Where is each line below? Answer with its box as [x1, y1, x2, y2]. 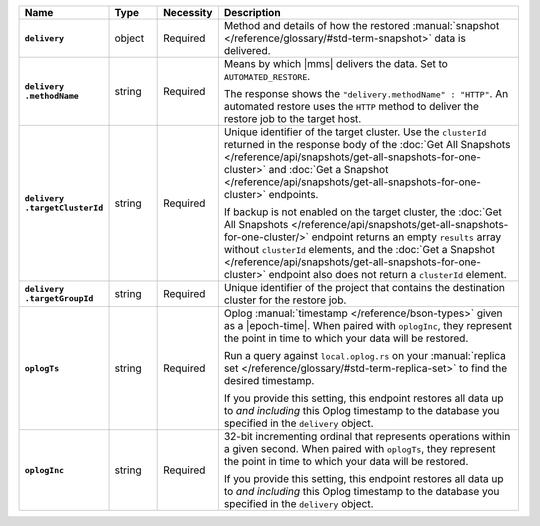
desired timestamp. [223, 374, 315, 387]
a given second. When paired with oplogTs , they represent [223, 442, 496, 455]
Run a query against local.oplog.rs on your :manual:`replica [223, 349, 507, 362]
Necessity [163, 6, 213, 19]
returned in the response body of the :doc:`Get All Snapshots [223, 138, 511, 151]
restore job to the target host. [223, 112, 362, 125]
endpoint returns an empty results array [311, 230, 502, 244]
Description [223, 6, 281, 19]
